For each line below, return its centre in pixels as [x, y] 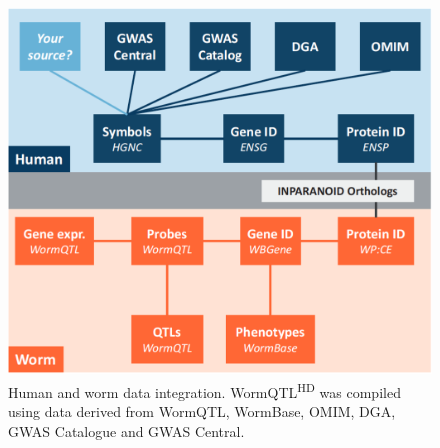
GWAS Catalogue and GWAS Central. [126, 430]
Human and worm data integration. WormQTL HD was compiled [204, 390]
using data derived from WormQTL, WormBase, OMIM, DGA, [202, 411]
